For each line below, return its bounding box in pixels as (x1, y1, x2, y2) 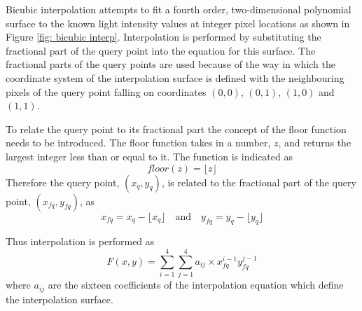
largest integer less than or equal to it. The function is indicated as (6, 148, 293, 163)
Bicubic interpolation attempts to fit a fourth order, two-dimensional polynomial (6, 2, 351, 16)
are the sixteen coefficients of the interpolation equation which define (48, 277, 344, 292)
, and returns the (278, 135, 351, 150)
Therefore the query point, (6, 174, 120, 189)
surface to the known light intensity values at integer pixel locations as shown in (6, 15, 350, 30)
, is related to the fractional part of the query (161, 174, 356, 189)
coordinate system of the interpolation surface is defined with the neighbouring (6, 70, 344, 85)
